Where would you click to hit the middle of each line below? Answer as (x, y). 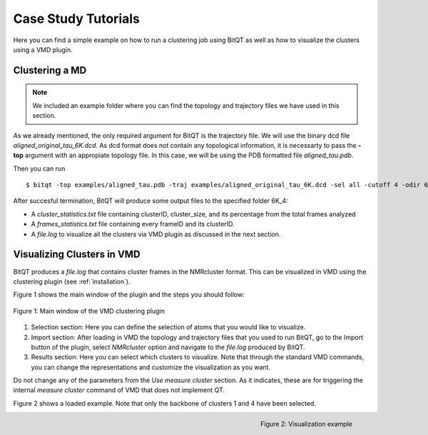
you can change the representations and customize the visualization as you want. (151, 367)
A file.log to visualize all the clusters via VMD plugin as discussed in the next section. (156, 234)
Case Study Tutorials (77, 19)
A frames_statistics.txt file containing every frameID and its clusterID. (133, 224)
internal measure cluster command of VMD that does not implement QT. (119, 390)
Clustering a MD (50, 70)
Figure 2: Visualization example (306, 424)
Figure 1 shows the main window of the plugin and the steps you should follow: (129, 295)
